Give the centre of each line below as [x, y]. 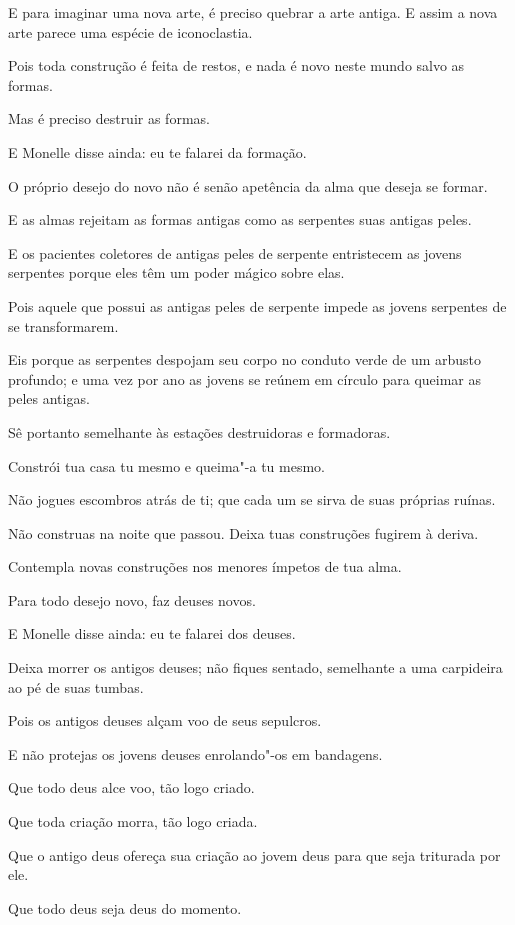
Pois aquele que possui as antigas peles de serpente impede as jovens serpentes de [257, 305]
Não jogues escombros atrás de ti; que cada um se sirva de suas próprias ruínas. [252, 499]
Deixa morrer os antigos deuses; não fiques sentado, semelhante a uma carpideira [255, 667]
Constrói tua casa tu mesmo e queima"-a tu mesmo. [167, 465]
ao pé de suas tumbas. [76, 686]
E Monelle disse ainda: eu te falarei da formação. [157, 151]
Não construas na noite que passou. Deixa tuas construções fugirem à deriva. [243, 532]
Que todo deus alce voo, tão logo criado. [131, 787]
